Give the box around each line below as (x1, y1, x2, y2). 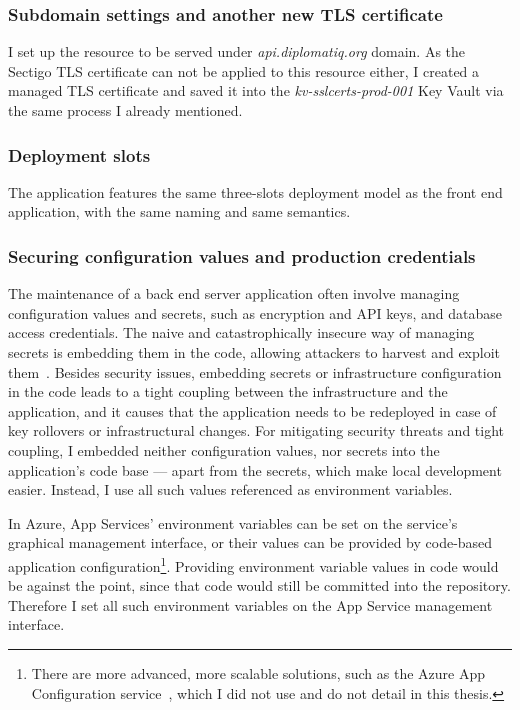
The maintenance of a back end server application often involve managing (8, 283, 460, 304)
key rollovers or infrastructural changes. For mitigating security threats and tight (8, 420, 505, 441)
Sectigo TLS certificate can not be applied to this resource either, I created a (8, 60, 480, 81)
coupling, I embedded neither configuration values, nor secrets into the (8, 439, 440, 460)
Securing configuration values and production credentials (8, 243, 476, 268)
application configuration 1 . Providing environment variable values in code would (8, 552, 499, 576)
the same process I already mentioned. (8, 100, 243, 120)
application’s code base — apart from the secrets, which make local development (8, 459, 502, 480)
